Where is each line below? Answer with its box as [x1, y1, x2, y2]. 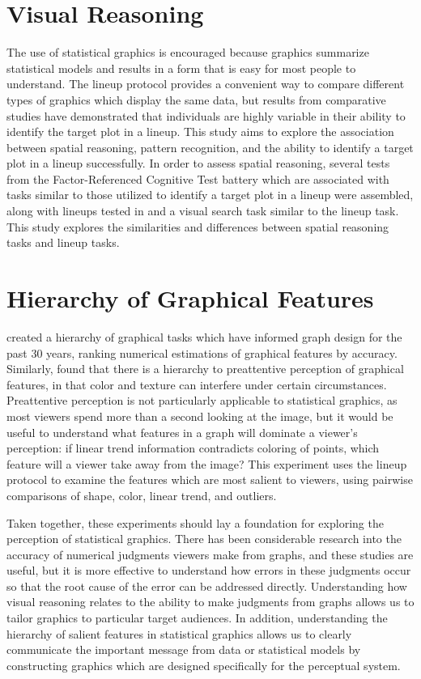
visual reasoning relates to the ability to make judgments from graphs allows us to [6, 593, 415, 610]
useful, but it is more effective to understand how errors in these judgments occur [6, 562, 411, 579]
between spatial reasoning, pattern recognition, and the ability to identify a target [6, 138, 414, 155]
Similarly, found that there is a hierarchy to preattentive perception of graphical [6, 360, 404, 377]
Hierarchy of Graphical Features [6, 282, 374, 315]
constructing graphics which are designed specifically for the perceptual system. [6, 656, 401, 673]
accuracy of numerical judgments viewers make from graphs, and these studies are [6, 545, 414, 562]
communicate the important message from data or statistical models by [6, 641, 361, 658]
